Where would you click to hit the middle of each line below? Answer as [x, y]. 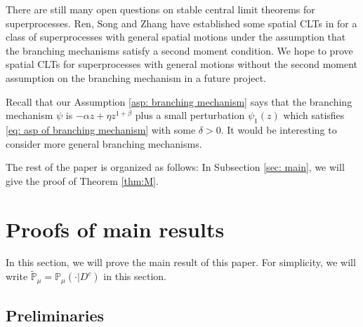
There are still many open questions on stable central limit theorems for [160, 9]
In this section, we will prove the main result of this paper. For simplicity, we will [181, 262]
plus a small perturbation [190, 115]
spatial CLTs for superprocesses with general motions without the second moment [182, 64]
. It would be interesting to [279, 129]
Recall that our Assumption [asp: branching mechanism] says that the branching [179, 101]
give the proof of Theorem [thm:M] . [82, 180]
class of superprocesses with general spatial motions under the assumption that [176, 37]
